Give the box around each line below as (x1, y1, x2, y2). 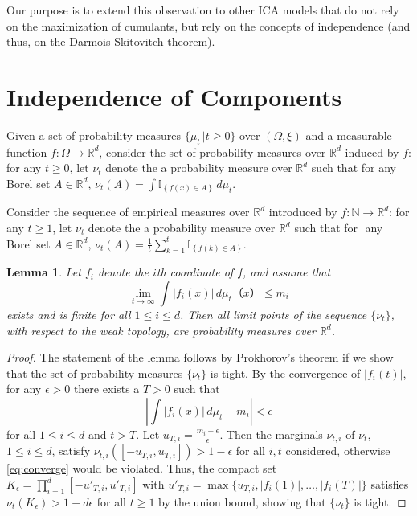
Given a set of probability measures (6, 126, 182, 143)
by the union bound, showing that (158, 493, 326, 510)
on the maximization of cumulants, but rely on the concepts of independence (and (6, 17, 411, 34)
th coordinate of (156, 264, 234, 281)
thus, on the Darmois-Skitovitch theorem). (6, 33, 215, 50)
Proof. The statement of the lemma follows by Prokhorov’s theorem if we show (6, 349, 394, 366)
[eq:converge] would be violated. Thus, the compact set (6, 460, 277, 477)
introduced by (268, 203, 337, 220)
